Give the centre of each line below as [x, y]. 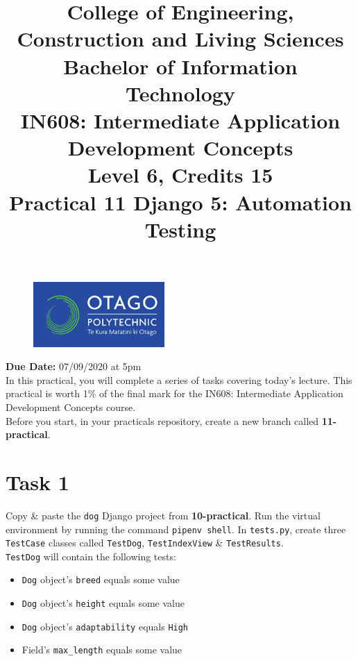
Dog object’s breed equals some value [101, 579]
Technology [180, 93]
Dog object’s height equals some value [103, 603]
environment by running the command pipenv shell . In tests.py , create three [176, 529]
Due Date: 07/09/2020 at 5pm [74, 366]
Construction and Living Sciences [180, 39]
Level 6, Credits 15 [180, 175]
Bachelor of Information [180, 66]
